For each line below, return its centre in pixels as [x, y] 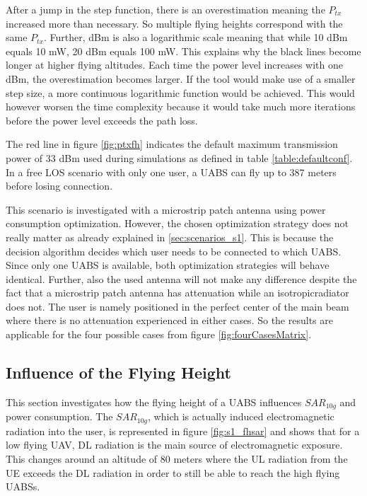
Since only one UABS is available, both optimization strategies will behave [168, 265]
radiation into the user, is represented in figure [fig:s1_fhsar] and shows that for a [183, 431]
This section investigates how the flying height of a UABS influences [154, 402]
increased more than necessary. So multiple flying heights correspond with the [174, 23]
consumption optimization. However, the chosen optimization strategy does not [177, 223]
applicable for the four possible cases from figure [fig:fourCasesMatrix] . [159, 334]
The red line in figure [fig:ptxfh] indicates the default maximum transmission [172, 144]
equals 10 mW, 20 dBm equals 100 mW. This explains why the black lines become [183, 51]
